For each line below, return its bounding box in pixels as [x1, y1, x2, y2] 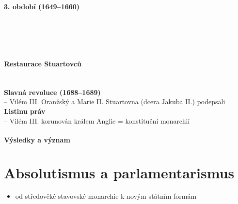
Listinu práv [4, 106, 46, 116]
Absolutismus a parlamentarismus [4, 163, 235, 183]
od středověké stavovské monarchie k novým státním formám [15, 191, 197, 201]
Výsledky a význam [4, 134, 70, 144]
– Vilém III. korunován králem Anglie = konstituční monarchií [4, 115, 190, 126]
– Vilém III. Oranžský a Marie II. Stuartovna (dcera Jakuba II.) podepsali [4, 96, 225, 107]
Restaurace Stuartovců [4, 58, 81, 68]
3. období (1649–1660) [4, 1, 80, 12]
